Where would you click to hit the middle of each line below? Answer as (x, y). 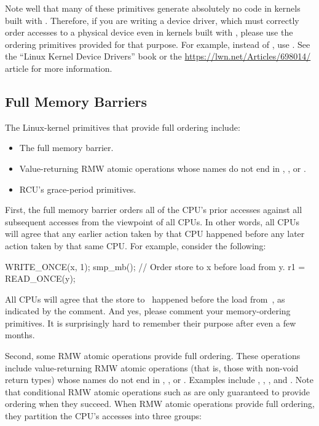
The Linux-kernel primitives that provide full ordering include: (123, 127)
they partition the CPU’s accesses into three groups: (103, 416)
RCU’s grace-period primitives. (78, 189)
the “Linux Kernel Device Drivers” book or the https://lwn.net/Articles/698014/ (158, 56)
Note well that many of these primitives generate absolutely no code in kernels (153, 8)
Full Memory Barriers (76, 101)
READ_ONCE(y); (40, 278)
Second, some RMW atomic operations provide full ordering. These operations (153, 356)
